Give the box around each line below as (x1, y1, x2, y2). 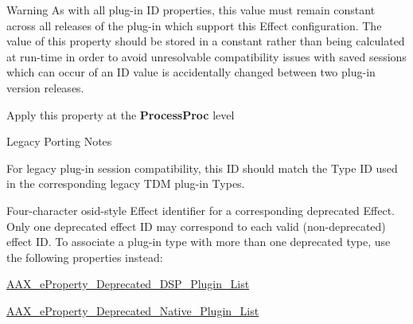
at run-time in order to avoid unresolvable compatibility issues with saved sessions (6, 48, 407, 64)
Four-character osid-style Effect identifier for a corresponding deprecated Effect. (6, 201, 395, 218)
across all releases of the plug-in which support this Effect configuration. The (6, 17, 382, 33)
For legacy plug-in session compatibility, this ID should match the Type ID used (6, 159, 398, 176)
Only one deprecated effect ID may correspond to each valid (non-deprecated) (6, 217, 386, 234)
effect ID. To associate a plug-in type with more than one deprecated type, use (6, 233, 391, 250)
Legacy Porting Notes (6, 133, 112, 150)
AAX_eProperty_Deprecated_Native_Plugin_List (6, 302, 259, 318)
